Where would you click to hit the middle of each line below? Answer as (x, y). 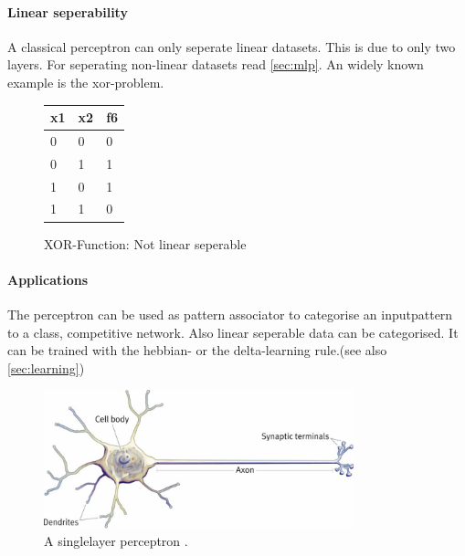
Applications (48, 279)
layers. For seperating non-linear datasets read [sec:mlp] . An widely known (216, 64)
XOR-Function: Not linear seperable (145, 243)
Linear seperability (68, 11)
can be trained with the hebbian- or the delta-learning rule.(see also (197, 350)
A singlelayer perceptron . (116, 541)
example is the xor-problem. (86, 82)
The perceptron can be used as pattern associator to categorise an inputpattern (230, 314)
